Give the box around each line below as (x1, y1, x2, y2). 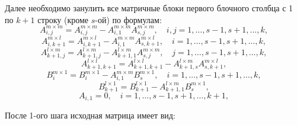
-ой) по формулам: (95, 13, 162, 25)
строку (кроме (37, 13, 89, 25)
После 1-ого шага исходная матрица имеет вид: (5, 109, 175, 121)
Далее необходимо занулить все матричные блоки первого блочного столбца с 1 (5, 2, 293, 14)
